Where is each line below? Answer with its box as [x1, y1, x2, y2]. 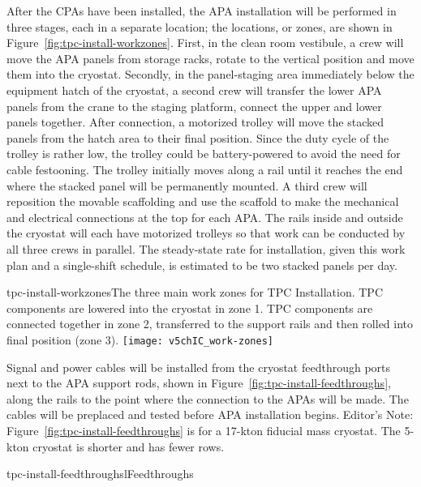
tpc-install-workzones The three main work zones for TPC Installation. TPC [6, 284, 384, 301]
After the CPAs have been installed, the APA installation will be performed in [6, 2, 397, 19]
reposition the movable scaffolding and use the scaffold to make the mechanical [6, 193, 399, 210]
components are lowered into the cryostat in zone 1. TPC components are [6, 299, 373, 316]
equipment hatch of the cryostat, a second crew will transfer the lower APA [6, 81, 382, 98]
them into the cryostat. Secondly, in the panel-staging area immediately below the [6, 66, 415, 83]
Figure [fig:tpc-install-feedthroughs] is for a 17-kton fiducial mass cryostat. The [6, 421, 401, 438]
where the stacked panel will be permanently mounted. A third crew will [6, 177, 367, 194]
